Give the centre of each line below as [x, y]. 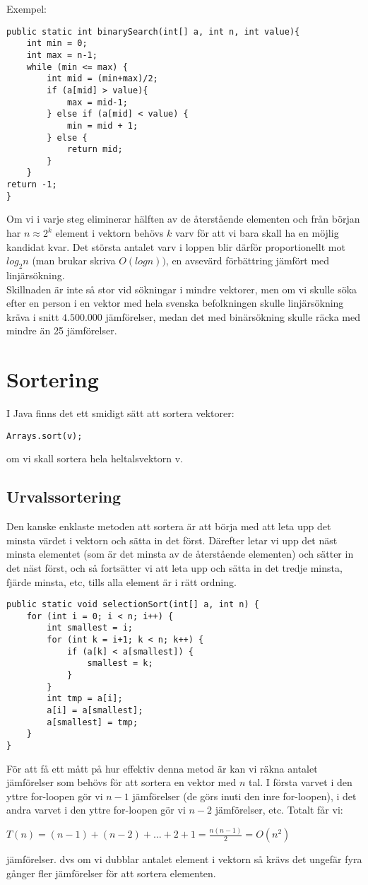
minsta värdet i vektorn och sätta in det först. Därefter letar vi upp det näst [172, 540]
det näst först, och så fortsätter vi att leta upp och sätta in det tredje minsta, [174, 567]
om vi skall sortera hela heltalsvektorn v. [95, 458]
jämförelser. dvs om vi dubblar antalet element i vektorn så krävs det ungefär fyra [184, 859]
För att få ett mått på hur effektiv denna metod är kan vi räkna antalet [162, 768]
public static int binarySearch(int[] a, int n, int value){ [153, 31]
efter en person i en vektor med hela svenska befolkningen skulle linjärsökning [175, 303]
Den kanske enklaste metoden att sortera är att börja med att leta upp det [169, 526]
